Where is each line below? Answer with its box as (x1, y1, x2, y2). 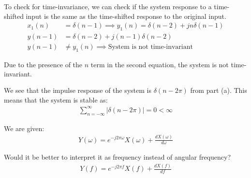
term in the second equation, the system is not (90, 59, 229, 69)
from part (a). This (190, 85, 247, 95)
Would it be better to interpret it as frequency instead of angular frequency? (4, 152, 231, 162)
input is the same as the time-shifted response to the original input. (26, 11, 226, 21)
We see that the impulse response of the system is (4, 85, 152, 95)
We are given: (4, 123, 44, 133)
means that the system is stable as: (4, 94, 108, 104)
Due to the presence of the (4, 59, 83, 69)
